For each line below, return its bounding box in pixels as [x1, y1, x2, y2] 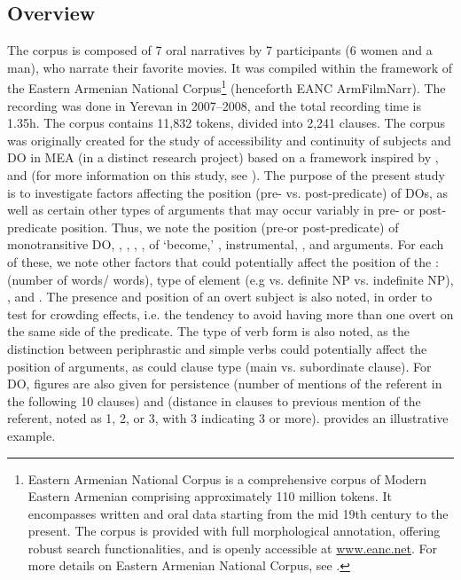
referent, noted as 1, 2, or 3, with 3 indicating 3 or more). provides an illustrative [7, 409, 449, 427]
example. [7, 426, 56, 444]
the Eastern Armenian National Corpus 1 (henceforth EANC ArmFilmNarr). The [7, 76, 446, 98]
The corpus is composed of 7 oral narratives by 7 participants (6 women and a [7, 41, 433, 59]
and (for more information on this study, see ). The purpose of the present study [7, 166, 445, 184]
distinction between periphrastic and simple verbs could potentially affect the [7, 339, 427, 357]
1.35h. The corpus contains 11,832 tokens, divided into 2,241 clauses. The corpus [7, 114, 446, 132]
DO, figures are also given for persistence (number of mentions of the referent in [7, 374, 442, 393]
